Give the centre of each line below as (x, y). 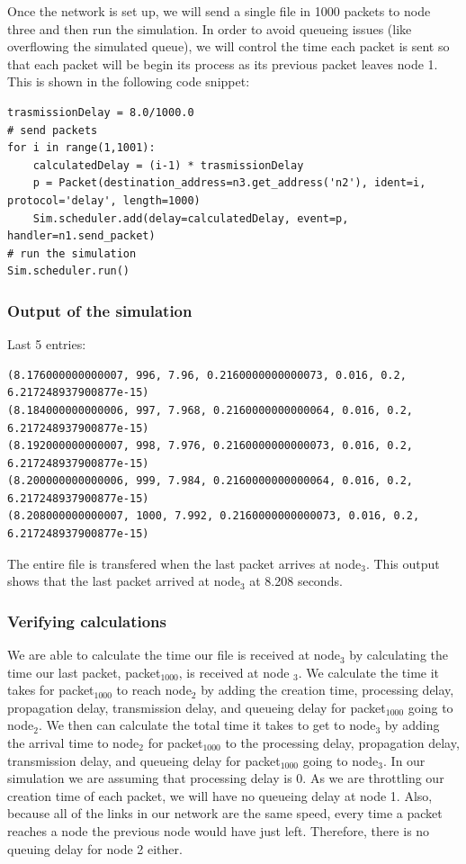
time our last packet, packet (84, 672)
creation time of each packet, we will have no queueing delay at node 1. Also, (220, 795)
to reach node (154, 690)
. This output (403, 563)
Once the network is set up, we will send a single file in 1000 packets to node (219, 11)
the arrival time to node (73, 743)
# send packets (53, 130)
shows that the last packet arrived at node (124, 581)
